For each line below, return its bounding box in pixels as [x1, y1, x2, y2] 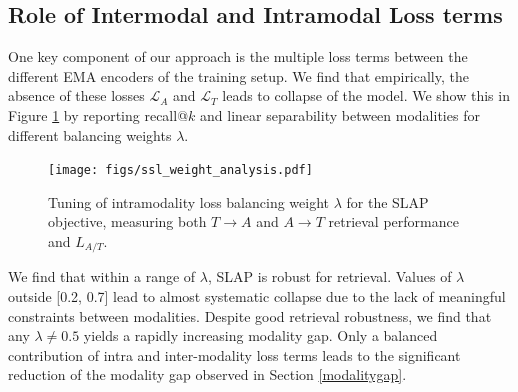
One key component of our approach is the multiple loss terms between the [8, 46, 468, 67]
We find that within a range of [8, 266, 196, 287]
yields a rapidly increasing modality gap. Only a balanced [83, 325, 438, 346]
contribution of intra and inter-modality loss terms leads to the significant [8, 344, 461, 365]
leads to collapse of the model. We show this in [222, 85, 510, 106]
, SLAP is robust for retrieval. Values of [207, 266, 452, 287]
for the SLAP [346, 191, 429, 212]
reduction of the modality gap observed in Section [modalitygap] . [8, 364, 407, 385]
